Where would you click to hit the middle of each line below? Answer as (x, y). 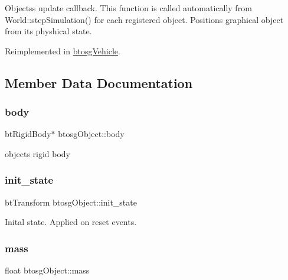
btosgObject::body (91, 134)
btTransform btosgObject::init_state (71, 202)
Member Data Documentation (99, 82)
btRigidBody (28, 134)
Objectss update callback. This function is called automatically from (128, 8)
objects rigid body (37, 153)
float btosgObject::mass (47, 270)
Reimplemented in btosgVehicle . (63, 51)
